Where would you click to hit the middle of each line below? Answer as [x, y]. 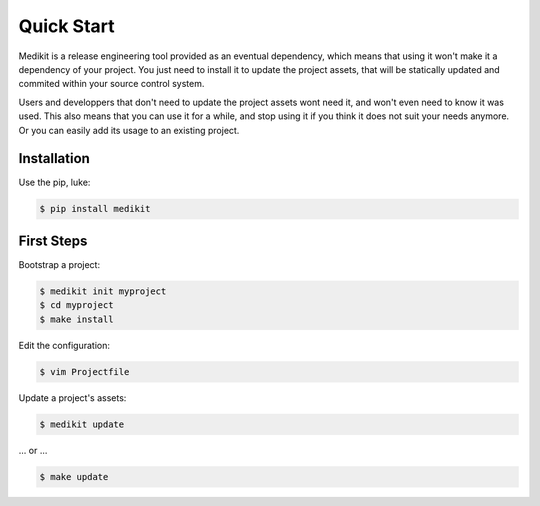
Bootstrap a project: [59, 264]
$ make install [76, 319]
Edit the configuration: [64, 345]
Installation [54, 158]
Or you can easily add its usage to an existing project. [129, 130]
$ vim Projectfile [84, 371]
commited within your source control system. [111, 84]
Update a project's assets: [72, 397]
